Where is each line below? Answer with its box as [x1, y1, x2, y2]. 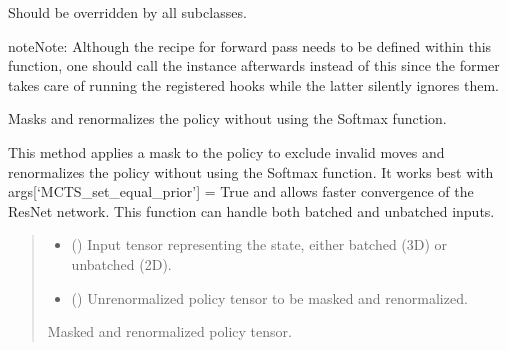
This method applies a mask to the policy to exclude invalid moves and [8, 141, 445, 162]
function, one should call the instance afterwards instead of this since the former [8, 55, 500, 76]
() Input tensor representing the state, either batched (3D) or [71, 234, 448, 255]
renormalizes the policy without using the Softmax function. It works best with [8, 161, 494, 182]
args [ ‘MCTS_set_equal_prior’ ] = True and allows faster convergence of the [8, 181, 474, 202]
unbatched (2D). [71, 253, 172, 274]
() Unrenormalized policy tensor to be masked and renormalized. [71, 287, 468, 308]
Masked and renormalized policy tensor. [47, 321, 292, 342]
